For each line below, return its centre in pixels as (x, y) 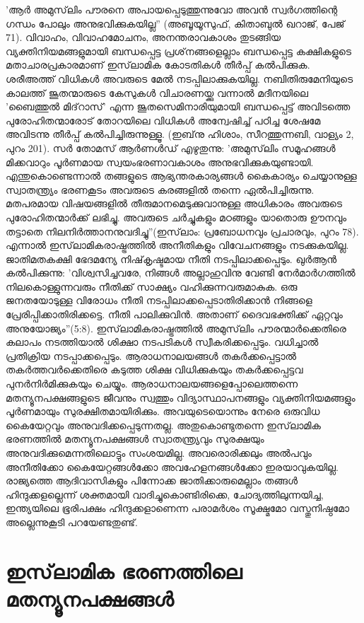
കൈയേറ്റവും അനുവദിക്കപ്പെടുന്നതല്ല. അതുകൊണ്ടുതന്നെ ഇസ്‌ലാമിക (163, 425)
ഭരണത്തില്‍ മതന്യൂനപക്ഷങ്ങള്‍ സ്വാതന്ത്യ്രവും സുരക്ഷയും (135, 439)
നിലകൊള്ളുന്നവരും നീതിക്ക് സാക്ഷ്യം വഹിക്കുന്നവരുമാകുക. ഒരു (152, 286)
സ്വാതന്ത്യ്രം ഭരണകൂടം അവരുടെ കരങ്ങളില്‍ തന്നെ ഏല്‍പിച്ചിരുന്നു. (160, 189)
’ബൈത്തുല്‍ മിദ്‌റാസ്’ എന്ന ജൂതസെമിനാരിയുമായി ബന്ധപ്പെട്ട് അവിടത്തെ (178, 106)
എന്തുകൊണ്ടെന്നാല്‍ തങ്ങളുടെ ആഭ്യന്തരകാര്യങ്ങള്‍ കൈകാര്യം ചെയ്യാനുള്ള (181, 176)
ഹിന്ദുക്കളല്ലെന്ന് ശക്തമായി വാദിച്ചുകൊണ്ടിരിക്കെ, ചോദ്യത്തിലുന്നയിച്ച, (165, 494)
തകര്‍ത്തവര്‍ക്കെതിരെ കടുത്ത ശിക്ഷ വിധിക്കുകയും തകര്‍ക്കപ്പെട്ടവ (154, 369)
